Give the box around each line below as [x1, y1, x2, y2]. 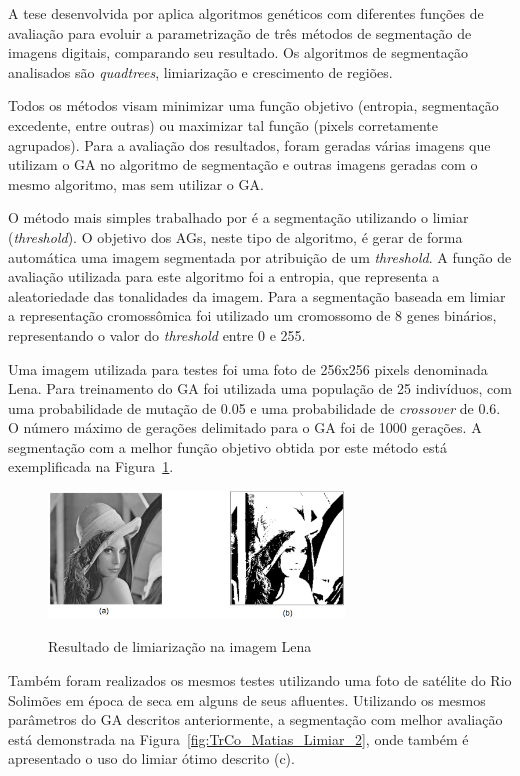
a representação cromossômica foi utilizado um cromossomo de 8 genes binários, [8, 305, 497, 326]
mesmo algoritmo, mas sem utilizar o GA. [8, 173, 264, 194]
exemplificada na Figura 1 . [8, 456, 174, 477]
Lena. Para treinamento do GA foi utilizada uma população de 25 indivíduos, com [8, 378, 512, 399]
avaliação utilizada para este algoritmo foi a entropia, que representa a [8, 266, 440, 287]
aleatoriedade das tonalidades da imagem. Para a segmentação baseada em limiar [8, 285, 506, 306]
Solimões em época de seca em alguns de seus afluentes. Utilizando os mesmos [8, 689, 486, 710]
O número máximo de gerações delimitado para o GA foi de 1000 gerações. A [8, 417, 482, 438]
